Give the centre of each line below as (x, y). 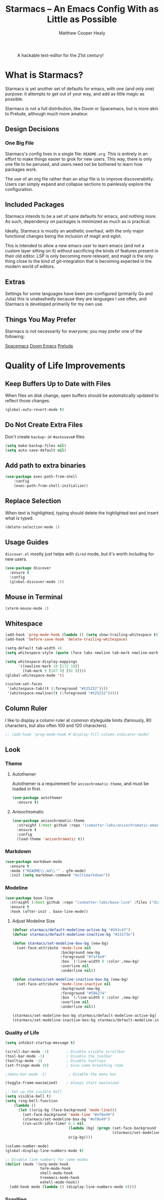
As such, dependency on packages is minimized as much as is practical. (78, 222)
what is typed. (19, 518)
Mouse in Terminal (34, 597)
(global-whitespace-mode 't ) (35, 675)
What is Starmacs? (44, 75)
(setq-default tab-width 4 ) (34, 648)
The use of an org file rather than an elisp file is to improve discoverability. (80, 179)
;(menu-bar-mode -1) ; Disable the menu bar (61, 1074)
